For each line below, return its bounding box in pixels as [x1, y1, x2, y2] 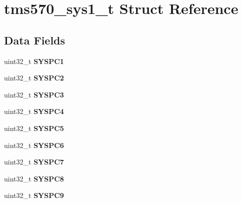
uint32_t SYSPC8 [4, 173, 64, 183]
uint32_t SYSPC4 [4, 106, 64, 116]
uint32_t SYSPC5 [4, 122, 64, 133]
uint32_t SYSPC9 [4, 190, 64, 200]
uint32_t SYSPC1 [4, 55, 64, 66]
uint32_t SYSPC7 [4, 156, 64, 167]
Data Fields [4, 32, 65, 47]
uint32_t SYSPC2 [4, 72, 64, 83]
